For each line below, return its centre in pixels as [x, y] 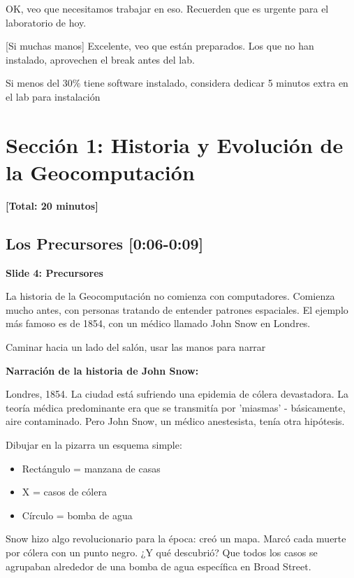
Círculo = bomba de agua [77, 515]
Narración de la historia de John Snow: [102, 370]
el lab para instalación [53, 96]
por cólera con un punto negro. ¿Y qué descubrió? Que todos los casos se [162, 552]
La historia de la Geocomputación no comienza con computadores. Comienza [170, 296]
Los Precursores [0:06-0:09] [105, 243]
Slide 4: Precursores [54, 272]
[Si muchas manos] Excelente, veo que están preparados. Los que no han [160, 46]
